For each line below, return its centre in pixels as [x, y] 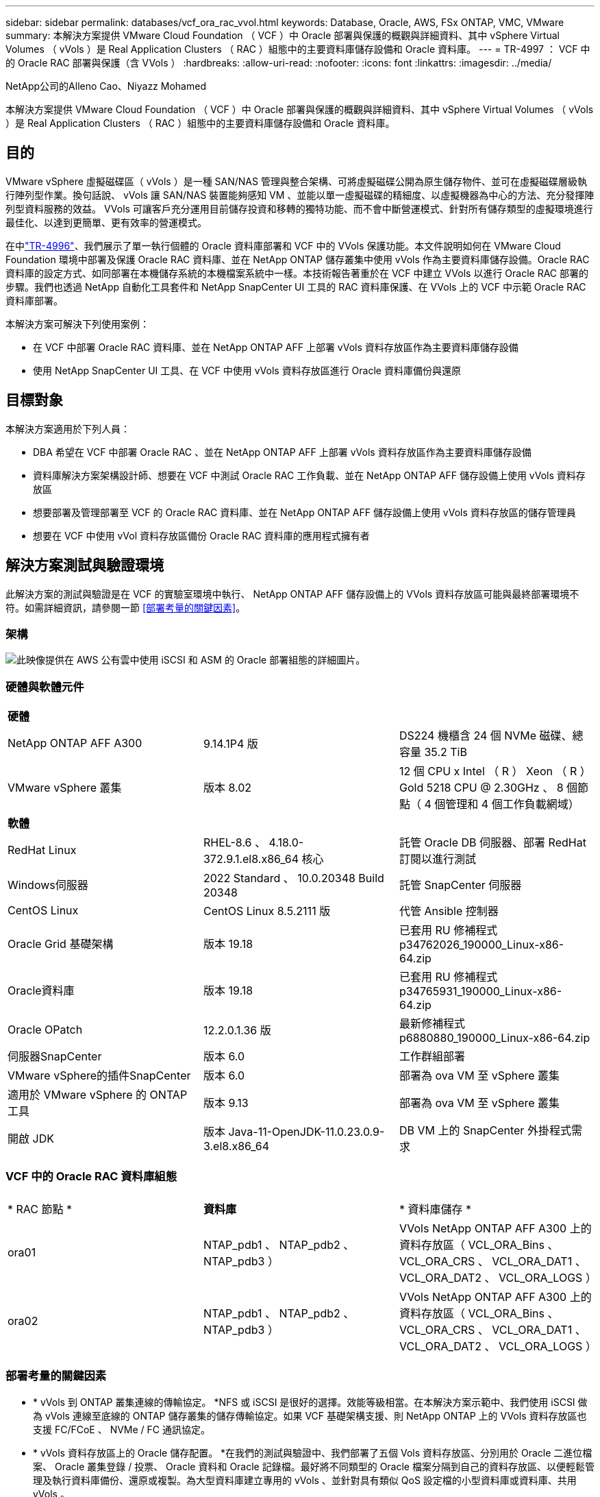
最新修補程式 [432, 1024]
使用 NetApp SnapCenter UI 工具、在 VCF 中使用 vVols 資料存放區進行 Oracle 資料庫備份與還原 [247, 370]
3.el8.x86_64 [236, 1146]
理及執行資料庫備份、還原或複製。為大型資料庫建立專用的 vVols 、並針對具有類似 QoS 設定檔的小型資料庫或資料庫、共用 [305, 1480]
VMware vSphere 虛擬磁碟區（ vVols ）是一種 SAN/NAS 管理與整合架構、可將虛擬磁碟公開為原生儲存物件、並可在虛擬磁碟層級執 [296, 181]
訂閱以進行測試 [437, 859]
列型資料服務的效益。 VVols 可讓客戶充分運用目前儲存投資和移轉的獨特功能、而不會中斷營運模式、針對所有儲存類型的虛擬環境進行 [299, 208]
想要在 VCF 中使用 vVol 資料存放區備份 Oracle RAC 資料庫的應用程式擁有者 [201, 535]
